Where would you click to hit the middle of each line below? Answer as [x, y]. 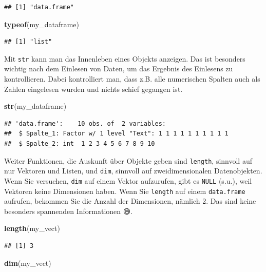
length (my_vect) [32, 228]
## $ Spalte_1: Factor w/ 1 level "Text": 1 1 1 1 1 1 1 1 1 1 [116, 134]
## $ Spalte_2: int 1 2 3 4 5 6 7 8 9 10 [80, 144]
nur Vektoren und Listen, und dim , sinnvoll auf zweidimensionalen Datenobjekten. [133, 171]
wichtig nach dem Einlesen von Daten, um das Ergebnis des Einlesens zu [119, 69]
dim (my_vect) [28, 263]
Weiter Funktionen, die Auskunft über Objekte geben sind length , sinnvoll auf [128, 160]
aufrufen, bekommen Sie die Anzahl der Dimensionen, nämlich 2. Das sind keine [130, 201]
